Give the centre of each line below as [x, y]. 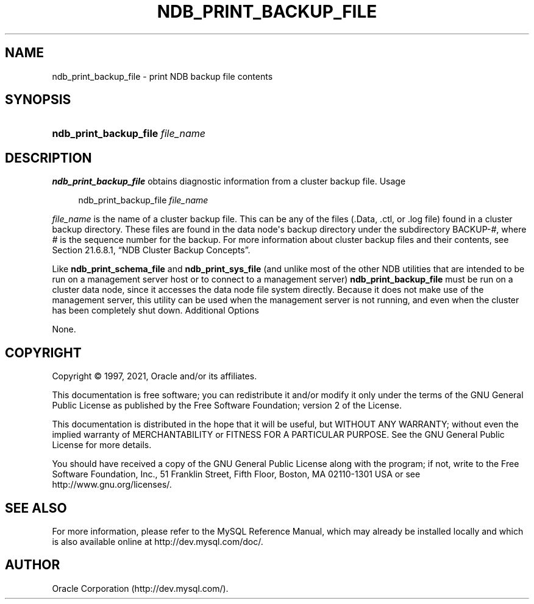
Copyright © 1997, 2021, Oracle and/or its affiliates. [155, 376]
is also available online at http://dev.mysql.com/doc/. [158, 541]
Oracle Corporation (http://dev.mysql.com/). [140, 588]
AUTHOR [33, 565]
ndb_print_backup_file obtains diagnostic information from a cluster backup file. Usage [229, 181]
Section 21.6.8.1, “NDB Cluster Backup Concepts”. [151, 250]
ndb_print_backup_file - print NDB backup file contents [162, 76]
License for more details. [102, 445]
